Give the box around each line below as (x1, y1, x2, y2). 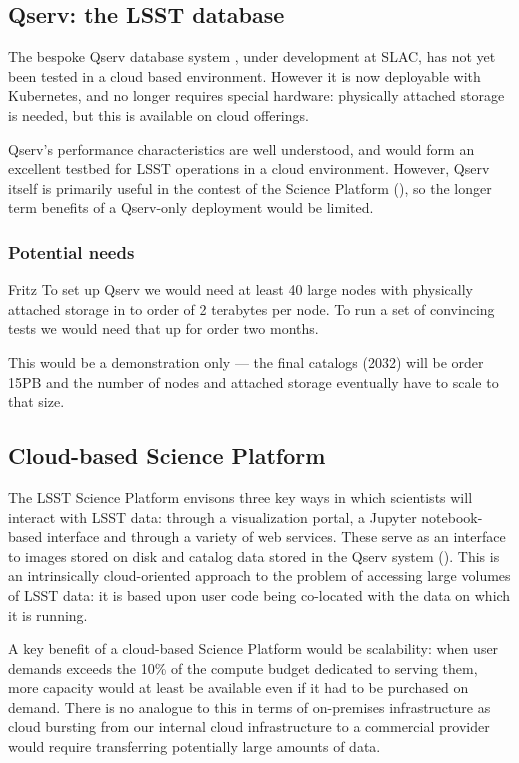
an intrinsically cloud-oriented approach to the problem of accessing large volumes (8, 565, 511, 586)
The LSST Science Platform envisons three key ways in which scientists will (8, 486, 473, 507)
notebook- (421, 506, 483, 527)
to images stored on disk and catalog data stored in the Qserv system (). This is (8, 545, 500, 566)
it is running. (8, 604, 88, 625)
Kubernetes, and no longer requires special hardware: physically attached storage (8, 85, 505, 106)
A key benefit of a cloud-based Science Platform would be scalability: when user (8, 638, 499, 659)
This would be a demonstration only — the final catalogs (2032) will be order (8, 351, 484, 372)
